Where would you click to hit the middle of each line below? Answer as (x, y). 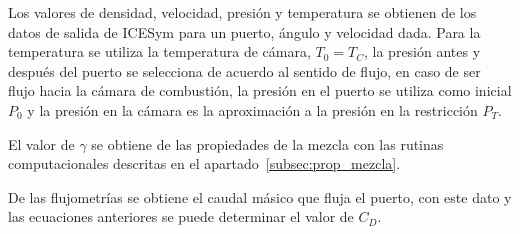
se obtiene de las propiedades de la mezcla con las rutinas (267, 143)
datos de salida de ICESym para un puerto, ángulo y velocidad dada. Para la (244, 31)
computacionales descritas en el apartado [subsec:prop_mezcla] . (204, 163)
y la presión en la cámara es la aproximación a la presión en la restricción (252, 109)
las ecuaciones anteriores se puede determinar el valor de (181, 216)
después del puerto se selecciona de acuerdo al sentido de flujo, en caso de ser (244, 70)
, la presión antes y (422, 51)
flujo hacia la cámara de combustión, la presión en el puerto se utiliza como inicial (260, 90)
